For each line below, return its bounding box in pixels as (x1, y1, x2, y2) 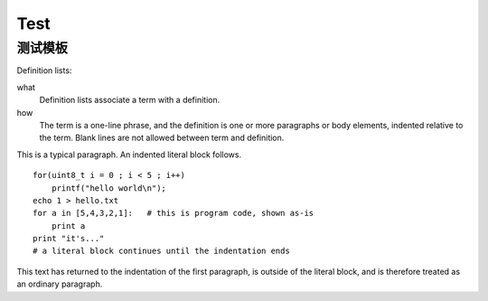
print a (51, 221, 86, 230)
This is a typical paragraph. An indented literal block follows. (16, 149, 242, 160)
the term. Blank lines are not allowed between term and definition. (39, 132, 285, 144)
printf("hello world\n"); (51, 183, 167, 193)
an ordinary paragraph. (16, 278, 103, 289)
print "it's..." (33, 233, 105, 244)
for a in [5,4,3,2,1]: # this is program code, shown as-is (33, 208, 314, 219)
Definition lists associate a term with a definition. (39, 95, 221, 106)
